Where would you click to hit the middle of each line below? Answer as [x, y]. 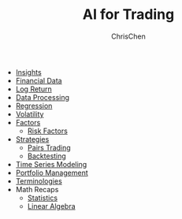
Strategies [32, 139]
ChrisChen [128, 36]
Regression [34, 106]
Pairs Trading [49, 147]
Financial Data [39, 80]
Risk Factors [48, 131]
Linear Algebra [52, 206]
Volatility [30, 114]
